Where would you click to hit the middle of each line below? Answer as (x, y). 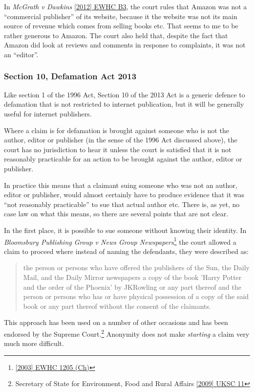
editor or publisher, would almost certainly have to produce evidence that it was (124, 195)
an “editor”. (21, 54)
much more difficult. (34, 343)
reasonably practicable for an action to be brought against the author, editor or (123, 159)
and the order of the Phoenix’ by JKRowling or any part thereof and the (132, 287)
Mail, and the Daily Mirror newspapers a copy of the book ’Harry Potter (132, 277)
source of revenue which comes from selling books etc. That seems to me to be (121, 26)
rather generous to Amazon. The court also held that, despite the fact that (116, 35)
